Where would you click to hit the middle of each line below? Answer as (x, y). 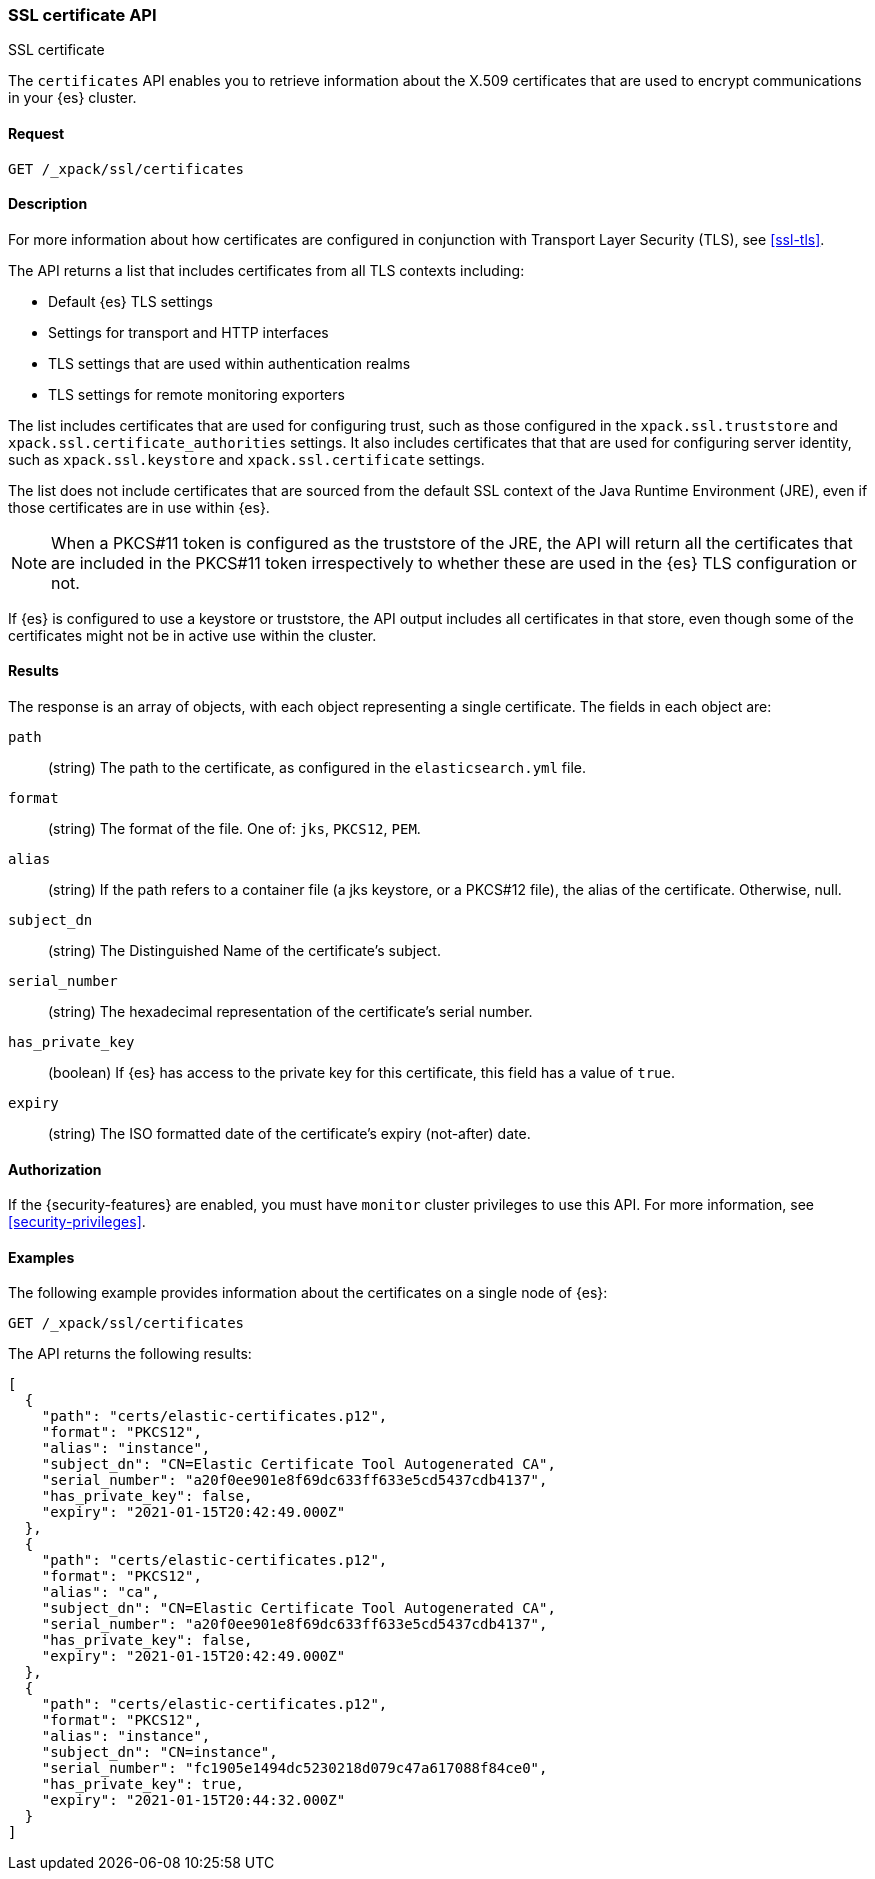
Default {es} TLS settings (130, 301)
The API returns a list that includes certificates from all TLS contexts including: (266, 270)
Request (36, 133)
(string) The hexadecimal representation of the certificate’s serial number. (290, 1012)
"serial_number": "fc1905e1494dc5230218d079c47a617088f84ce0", (294, 1768)
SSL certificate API (82, 15)
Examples (41, 1257)
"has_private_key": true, (143, 1784)
